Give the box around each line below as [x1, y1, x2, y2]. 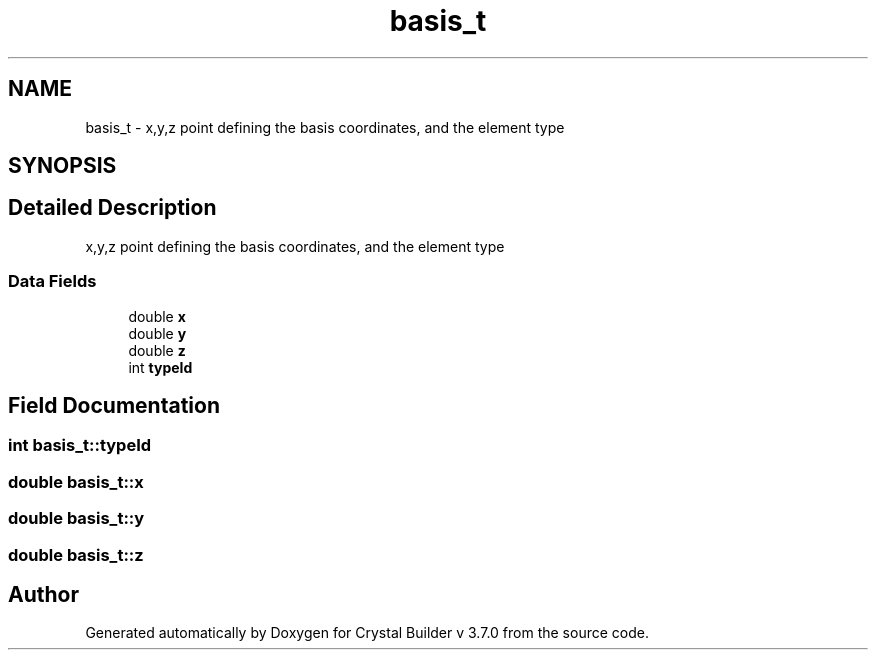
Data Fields [8, 271, 97, 292]
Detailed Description [8, 195, 217, 221]
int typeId [128, 358, 193, 376]
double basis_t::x [8, 471, 144, 492]
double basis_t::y [8, 508, 145, 529]
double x [128, 307, 186, 325]
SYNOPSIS [8, 153, 117, 179]
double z [128, 341, 186, 359]
